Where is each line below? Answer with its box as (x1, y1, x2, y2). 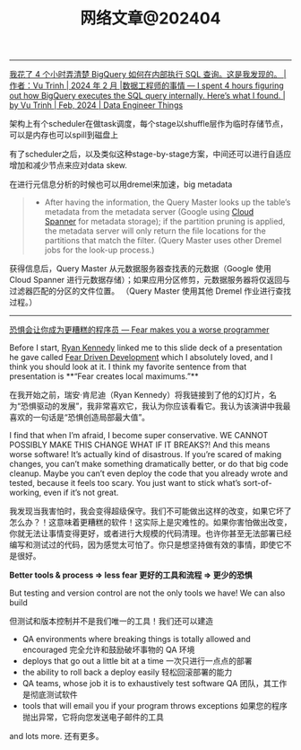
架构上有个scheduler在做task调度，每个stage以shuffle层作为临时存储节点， (9, 119, 288, 129)
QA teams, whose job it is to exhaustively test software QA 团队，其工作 (21, 678, 288, 689)
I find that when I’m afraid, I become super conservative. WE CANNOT (9, 430, 269, 441)
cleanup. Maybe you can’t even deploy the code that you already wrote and (9, 468, 288, 479)
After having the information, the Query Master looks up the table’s (44, 197, 291, 207)
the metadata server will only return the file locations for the (44, 225, 266, 236)
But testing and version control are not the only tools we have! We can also (9, 587, 286, 598)
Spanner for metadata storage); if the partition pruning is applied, (44, 216, 286, 227)
